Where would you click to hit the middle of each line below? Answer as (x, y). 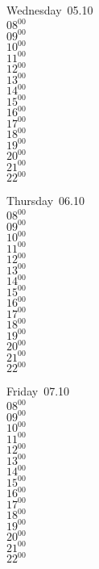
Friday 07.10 (38, 391)
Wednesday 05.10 (50, 10)
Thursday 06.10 (45, 201)
